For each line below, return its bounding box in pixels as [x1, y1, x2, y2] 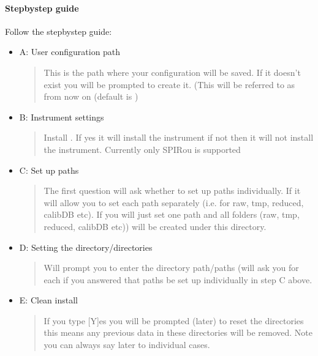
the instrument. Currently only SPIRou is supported [44, 143, 241, 155]
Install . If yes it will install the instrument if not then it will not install [44, 131, 314, 144]
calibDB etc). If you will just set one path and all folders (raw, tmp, [44, 208, 300, 221]
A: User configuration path [19, 45, 121, 58]
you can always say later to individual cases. [44, 338, 210, 351]
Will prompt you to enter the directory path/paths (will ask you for [44, 261, 299, 274]
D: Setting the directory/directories [19, 240, 153, 253]
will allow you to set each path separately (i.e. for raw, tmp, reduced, [44, 196, 304, 209]
